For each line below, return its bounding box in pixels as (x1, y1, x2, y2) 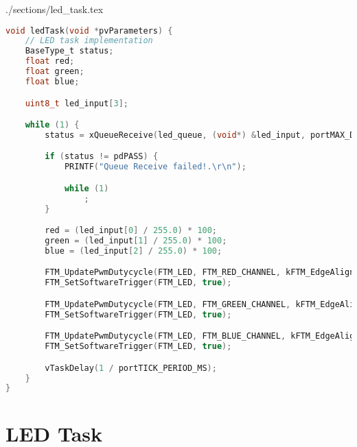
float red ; (25, 56, 75, 67)
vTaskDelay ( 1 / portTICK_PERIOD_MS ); (45, 363, 217, 373)
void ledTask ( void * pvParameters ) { (5, 25, 173, 36)
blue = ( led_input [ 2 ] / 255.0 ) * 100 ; (45, 245, 222, 256)
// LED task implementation (25, 36, 153, 46)
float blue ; (25, 76, 80, 86)
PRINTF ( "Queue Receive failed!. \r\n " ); (64, 162, 246, 172)
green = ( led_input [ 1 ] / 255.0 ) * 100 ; (45, 236, 227, 245)
